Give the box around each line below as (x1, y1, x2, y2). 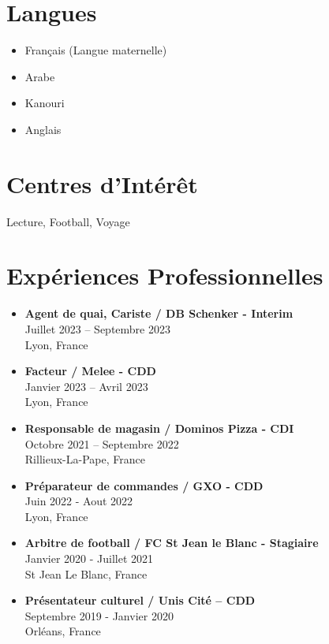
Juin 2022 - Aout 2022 (24, 493, 133, 509)
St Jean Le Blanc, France (24, 565, 148, 582)
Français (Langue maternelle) (24, 42, 167, 58)
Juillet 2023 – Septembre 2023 (24, 320, 170, 337)
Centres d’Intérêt (6, 167, 198, 199)
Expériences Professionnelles (6, 259, 323, 292)
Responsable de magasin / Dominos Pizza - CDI (24, 419, 294, 436)
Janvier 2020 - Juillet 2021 (24, 550, 154, 567)
